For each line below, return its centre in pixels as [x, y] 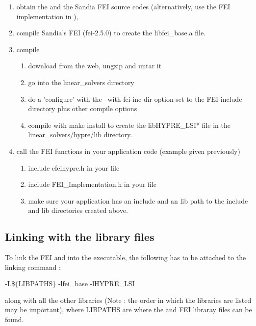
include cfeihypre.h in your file [74, 167]
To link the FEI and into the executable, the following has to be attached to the [126, 257]
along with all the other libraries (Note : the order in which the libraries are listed [128, 300]
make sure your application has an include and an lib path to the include [138, 200]
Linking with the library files [80, 237]
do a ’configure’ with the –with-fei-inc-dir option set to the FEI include [135, 99]
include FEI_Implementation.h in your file [92, 184]
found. [14, 319]
